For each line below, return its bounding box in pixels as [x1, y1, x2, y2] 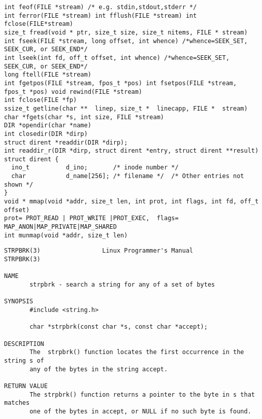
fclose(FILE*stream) [4, 20, 74, 28]
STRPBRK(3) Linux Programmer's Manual [4, 247, 193, 255]
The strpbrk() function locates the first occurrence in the [29, 348, 244, 356]
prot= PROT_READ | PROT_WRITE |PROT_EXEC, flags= [4, 215, 179, 222]
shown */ [4, 181, 34, 188]
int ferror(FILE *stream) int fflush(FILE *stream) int [4, 12, 197, 19]
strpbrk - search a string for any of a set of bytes [29, 281, 215, 288]
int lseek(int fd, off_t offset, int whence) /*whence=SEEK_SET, [4, 54, 230, 61]
